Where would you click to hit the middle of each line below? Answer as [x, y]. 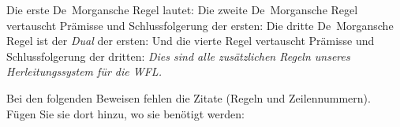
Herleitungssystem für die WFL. [84, 71]
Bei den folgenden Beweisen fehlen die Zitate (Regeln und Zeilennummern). [189, 97]
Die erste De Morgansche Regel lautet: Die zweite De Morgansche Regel [182, 9]
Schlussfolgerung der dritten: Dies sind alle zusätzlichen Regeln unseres [178, 56]
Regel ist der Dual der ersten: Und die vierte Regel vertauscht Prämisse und [191, 41]
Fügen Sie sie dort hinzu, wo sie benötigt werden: [125, 113]
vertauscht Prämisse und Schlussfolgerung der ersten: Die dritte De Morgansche [200, 25]
